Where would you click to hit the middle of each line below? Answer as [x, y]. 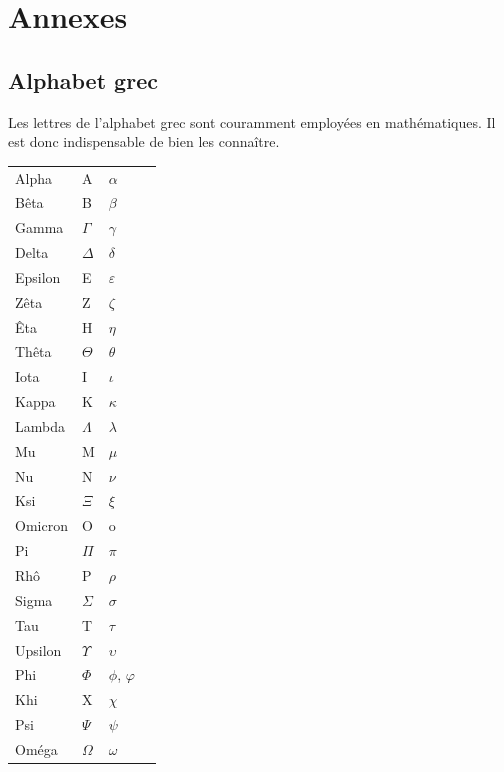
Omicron [41, 525]
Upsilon [38, 649]
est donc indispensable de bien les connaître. [144, 141]
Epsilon [38, 276]
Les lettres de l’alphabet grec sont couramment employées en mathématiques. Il [252, 121]
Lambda [40, 425]
